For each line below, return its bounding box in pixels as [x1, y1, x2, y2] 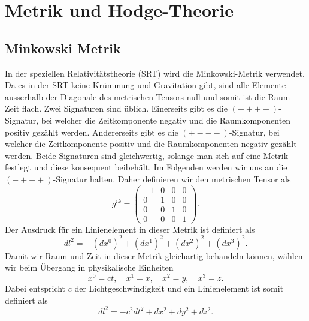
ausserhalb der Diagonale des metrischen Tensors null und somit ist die [5, 90, 265, 103]
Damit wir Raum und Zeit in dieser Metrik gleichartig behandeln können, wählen [5, 249, 303, 262]
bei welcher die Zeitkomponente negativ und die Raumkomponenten [41, 113, 291, 126]
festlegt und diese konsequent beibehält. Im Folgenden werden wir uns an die [5, 161, 287, 173]
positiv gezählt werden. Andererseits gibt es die [5, 125, 178, 138]
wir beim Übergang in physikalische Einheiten [5, 261, 174, 274]
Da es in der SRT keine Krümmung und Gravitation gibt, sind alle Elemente [5, 79, 286, 91]
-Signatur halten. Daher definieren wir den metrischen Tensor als [53, 172, 291, 185]
